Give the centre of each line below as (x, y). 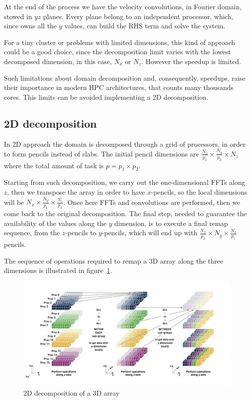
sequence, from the (32, 233)
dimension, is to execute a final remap (171, 223)
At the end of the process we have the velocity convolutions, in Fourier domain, (123, 6)
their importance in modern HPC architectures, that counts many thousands (119, 87)
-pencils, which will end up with (149, 233)
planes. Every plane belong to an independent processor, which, (138, 16)
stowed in (18, 16)
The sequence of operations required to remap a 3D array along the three (114, 260)
